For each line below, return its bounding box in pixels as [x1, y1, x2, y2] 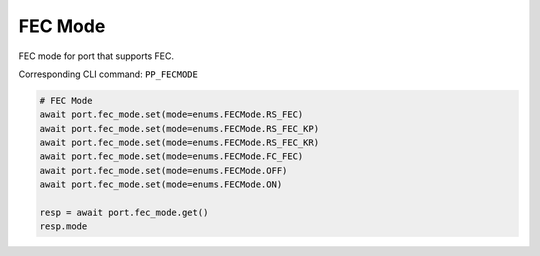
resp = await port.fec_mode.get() [39, 207, 209, 219]
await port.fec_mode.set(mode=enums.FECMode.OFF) [39, 165, 288, 176]
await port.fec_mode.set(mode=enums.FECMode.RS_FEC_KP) [39, 123, 320, 134]
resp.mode [39, 221, 88, 232]
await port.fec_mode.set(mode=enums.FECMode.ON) [39, 179, 283, 190]
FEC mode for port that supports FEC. [18, 50, 175, 62]
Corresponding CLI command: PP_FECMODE [18, 68, 199, 80]
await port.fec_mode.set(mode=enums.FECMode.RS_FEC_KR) [39, 137, 320, 149]
